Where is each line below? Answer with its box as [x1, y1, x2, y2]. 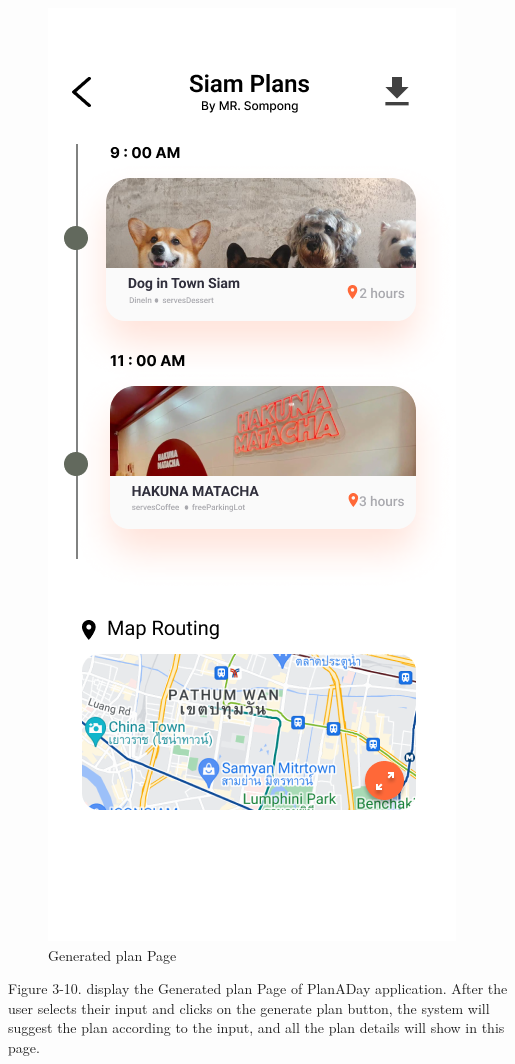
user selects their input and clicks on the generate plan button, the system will [8, 997, 490, 1018]
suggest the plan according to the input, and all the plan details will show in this [8, 1017, 505, 1038]
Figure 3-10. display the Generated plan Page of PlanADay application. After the [8, 978, 508, 999]
